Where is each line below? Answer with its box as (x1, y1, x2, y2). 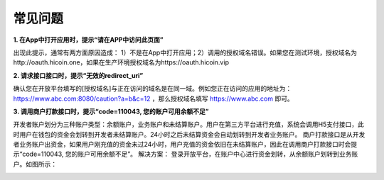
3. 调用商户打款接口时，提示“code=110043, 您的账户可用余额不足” (13, 107, 209, 116)
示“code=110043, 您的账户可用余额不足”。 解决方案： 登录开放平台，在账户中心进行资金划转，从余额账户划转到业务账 (13, 150, 358, 159)
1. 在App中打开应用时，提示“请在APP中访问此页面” (13, 35, 164, 44)
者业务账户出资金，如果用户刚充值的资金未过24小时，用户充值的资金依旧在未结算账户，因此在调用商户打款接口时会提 (13, 140, 358, 149)
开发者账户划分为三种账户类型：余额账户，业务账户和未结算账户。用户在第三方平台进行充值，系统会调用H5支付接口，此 (13, 120, 364, 129)
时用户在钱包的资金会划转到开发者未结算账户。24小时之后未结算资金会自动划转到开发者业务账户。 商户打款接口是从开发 (13, 130, 366, 138)
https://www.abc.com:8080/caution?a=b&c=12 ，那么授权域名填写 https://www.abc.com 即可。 (13, 94, 294, 103)
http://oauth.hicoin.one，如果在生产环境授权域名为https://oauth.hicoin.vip (13, 58, 229, 67)
